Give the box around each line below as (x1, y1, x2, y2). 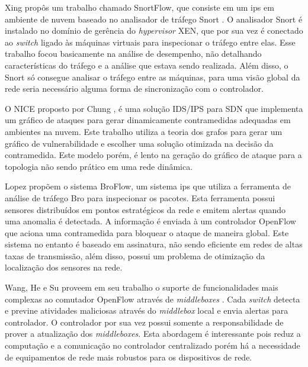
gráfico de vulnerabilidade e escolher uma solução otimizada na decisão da (5, 137, 274, 149)
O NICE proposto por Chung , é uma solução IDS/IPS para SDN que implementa (5, 102, 303, 114)
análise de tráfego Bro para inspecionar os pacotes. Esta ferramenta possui (5, 191, 275, 204)
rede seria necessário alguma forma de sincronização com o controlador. (5, 82, 264, 95)
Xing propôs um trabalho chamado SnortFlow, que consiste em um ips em (5, 1, 274, 13)
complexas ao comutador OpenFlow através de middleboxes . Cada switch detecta (5, 292, 300, 305)
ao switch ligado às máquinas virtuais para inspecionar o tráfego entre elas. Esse (5, 36, 296, 48)
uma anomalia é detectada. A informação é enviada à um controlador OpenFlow (5, 215, 296, 227)
